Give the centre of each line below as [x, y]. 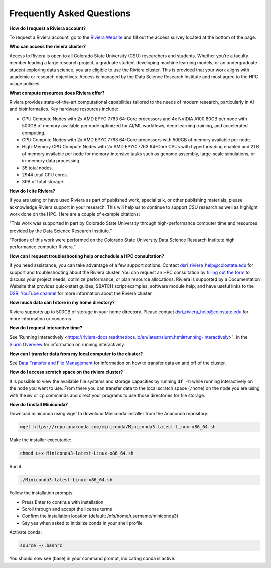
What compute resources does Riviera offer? [57, 93]
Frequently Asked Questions [70, 13]
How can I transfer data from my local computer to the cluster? [76, 354]
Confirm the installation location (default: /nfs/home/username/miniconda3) [100, 516]
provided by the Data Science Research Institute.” [61, 231]
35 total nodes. [37, 168]
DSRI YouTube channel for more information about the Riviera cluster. [81, 293]
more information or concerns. [41, 319]
